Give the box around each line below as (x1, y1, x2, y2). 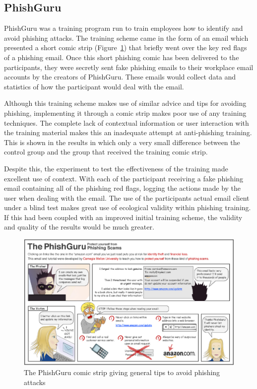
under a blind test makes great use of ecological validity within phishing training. (4, 202, 251, 213)
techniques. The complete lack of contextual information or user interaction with (4, 117, 249, 128)
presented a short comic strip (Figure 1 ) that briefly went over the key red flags (4, 42, 247, 53)
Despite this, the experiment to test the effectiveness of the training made (4, 163, 228, 173)
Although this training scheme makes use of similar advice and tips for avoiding (4, 98, 247, 108)
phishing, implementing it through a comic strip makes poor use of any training (4, 107, 247, 118)
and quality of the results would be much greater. (4, 222, 154, 232)
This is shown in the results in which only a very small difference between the (4, 137, 240, 147)
